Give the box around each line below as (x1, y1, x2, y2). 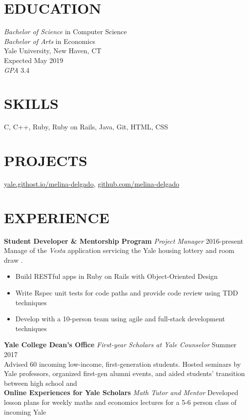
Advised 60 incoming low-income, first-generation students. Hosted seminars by (4, 358, 241, 369)
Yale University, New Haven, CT (4, 45, 102, 56)
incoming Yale (4, 406, 46, 417)
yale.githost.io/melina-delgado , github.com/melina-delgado (4, 178, 180, 189)
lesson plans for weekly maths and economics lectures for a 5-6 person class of (4, 397, 237, 407)
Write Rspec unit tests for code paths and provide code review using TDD (15, 288, 238, 298)
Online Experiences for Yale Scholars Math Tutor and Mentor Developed (4, 387, 238, 398)
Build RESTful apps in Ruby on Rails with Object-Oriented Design (15, 271, 218, 281)
